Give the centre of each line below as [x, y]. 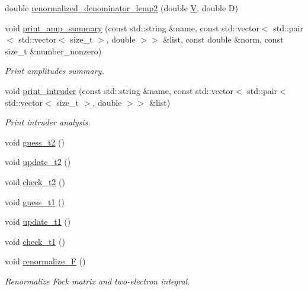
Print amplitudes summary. [54, 71]
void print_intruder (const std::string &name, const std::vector [119, 90]
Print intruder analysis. [48, 122]
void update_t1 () [38, 222]
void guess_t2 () [35, 142]
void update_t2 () [38, 162]
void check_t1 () [35, 241]
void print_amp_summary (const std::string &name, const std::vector [132, 28]
